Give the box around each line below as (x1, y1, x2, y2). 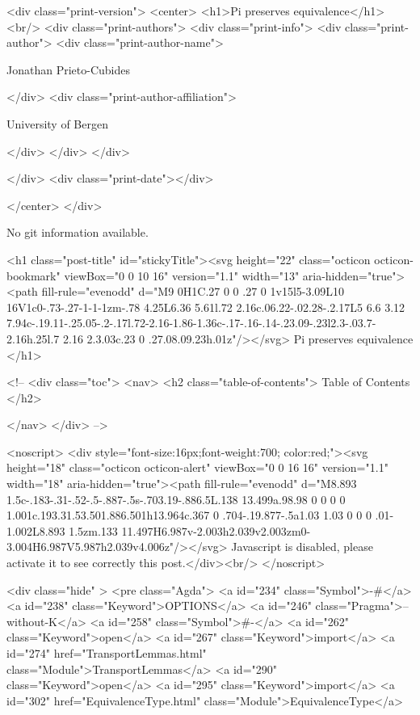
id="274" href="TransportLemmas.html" (6, 645, 207, 661)
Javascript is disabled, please (231, 538, 373, 555)
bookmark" (6, 267, 61, 284)
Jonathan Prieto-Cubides (6, 61, 130, 78)
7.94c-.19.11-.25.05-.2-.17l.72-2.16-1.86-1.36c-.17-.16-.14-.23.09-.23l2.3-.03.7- (6, 314, 376, 331)
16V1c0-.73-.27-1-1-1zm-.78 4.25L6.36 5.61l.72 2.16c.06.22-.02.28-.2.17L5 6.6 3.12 (6, 298, 405, 315)
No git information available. (6, 224, 149, 241)
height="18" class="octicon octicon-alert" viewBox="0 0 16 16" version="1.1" (6, 459, 388, 476)
